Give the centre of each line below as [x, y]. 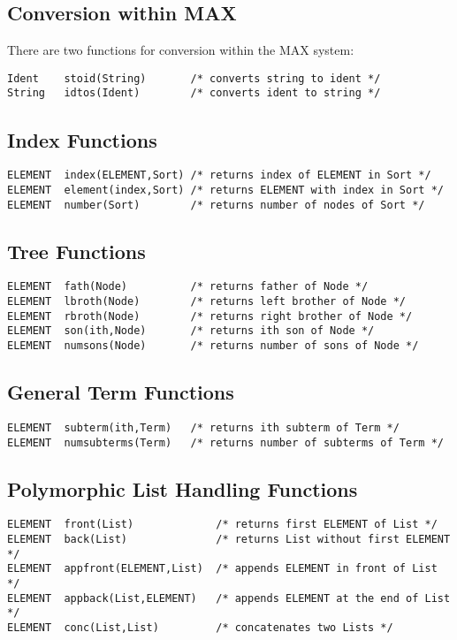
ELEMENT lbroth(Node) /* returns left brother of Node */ [207, 302]
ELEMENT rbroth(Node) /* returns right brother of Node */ [210, 316]
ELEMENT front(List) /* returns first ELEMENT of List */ [222, 525]
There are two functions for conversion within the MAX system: [181, 50]
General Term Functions [121, 392]
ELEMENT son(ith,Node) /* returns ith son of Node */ [191, 331]
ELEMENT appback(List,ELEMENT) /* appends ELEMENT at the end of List [229, 598]
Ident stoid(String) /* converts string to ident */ [194, 78]
